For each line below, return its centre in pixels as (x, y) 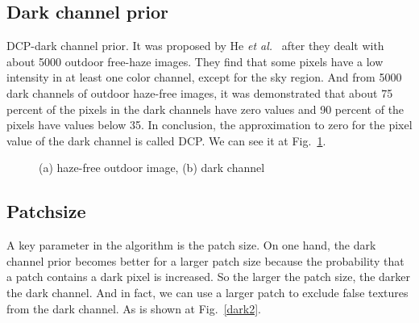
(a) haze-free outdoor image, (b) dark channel (152, 168)
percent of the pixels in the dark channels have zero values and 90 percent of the (205, 109)
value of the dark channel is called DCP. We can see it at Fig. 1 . (166, 140)
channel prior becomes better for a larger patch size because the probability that (205, 260)
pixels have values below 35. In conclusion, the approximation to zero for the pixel (209, 125)
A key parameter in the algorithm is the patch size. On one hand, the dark (191, 245)
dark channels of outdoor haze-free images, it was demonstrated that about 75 (200, 92)
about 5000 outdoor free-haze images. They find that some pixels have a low (195, 61)
